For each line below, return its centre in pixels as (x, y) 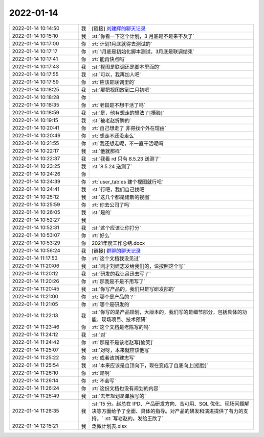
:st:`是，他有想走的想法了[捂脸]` (128, 113)
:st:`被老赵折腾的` (111, 120)
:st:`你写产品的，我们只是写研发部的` (133, 289)
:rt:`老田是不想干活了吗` (119, 105)
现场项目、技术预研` (124, 319)
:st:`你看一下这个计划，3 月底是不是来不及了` (143, 36)
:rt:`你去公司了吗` (111, 205)
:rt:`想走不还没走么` (114, 136)
